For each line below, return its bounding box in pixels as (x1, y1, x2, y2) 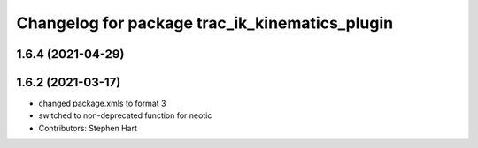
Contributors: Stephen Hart (38, 122, 137, 133)
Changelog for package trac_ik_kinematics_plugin (16, 13, 394, 33)
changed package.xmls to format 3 (38, 98, 166, 109)
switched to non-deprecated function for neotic (38, 110, 212, 121)
